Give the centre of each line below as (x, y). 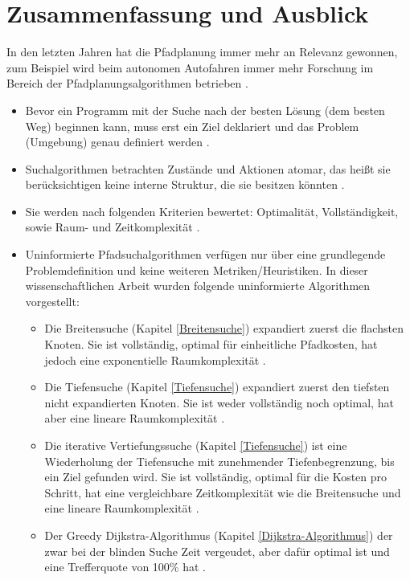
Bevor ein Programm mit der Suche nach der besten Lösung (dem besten (205, 110)
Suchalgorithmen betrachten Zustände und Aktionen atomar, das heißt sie (208, 168)
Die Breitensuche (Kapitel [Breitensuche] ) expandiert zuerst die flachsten (224, 328)
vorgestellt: (52, 301)
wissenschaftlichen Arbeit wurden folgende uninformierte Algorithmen (198, 286)
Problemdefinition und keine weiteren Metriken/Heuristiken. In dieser (197, 270)
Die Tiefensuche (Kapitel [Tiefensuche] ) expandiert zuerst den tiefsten (217, 387)
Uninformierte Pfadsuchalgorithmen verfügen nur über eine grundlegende (205, 254)
